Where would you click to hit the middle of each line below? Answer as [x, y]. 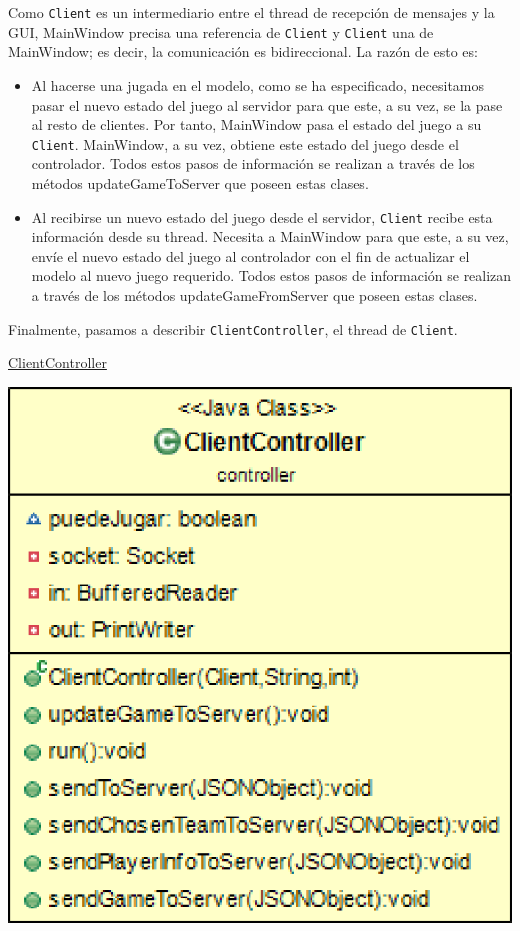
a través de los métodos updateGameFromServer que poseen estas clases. [254, 294]
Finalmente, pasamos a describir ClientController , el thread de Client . [233, 328]
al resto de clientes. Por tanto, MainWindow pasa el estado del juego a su [256, 124]
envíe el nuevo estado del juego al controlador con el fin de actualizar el [250, 255]
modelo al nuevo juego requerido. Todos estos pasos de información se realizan [271, 275]
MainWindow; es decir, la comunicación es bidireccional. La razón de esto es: [243, 51]
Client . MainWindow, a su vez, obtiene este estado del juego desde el [245, 143]
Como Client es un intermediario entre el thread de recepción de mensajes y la [251, 12]
